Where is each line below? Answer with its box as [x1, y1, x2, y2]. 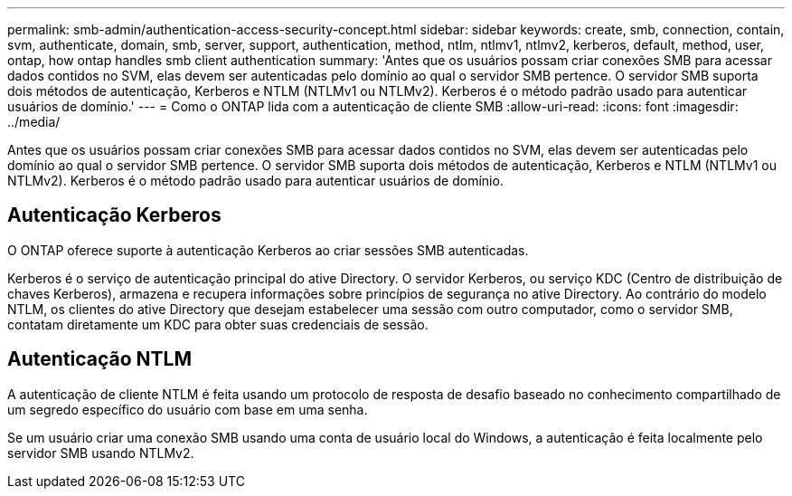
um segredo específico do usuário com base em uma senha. [7, 401, 368, 417]
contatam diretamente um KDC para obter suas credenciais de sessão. [7, 316, 429, 332]
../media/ [7, 114, 61, 129]
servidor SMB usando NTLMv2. [7, 444, 194, 461]
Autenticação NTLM [7, 348, 193, 371]
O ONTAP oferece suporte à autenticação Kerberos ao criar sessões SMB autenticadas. [7, 242, 529, 258]
